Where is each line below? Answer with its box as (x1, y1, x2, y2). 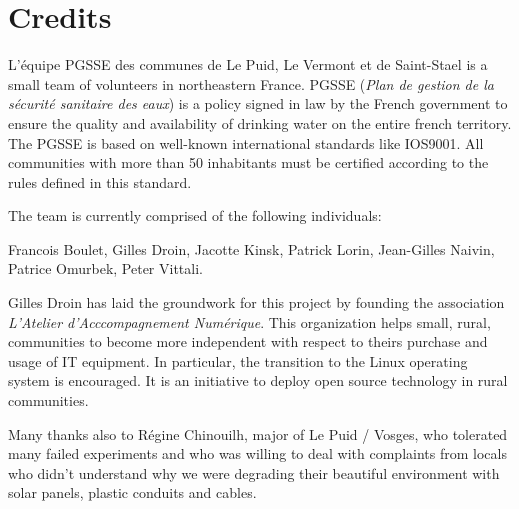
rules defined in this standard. (8, 171, 192, 192)
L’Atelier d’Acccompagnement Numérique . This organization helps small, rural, (8, 311, 491, 332)
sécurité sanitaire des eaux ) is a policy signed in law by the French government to (8, 93, 508, 114)
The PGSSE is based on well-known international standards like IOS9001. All (8, 132, 484, 153)
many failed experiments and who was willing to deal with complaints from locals (8, 443, 507, 464)
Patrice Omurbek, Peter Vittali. (8, 258, 203, 279)
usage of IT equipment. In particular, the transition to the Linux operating (8, 350, 468, 371)
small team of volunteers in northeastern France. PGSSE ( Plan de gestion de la (8, 73, 494, 94)
